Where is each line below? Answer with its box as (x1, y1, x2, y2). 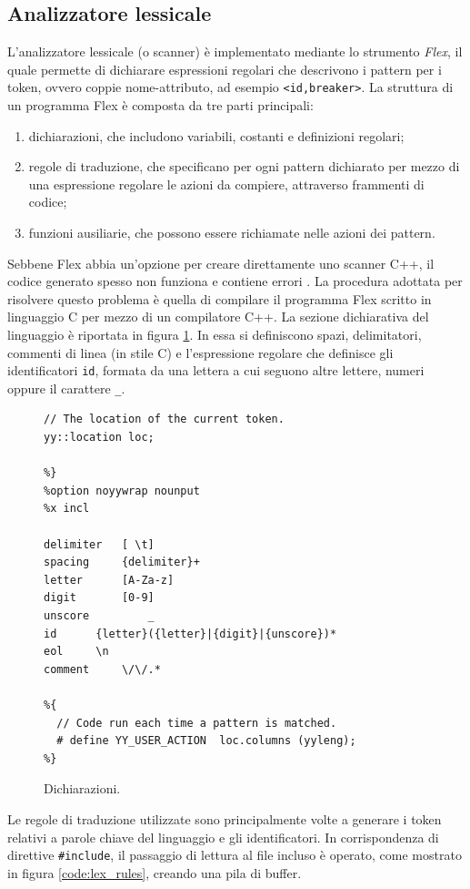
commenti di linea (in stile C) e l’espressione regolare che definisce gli (7, 342, 394, 362)
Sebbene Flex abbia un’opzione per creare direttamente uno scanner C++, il (7, 253, 435, 272)
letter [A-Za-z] (44, 573, 175, 587)
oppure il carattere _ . (7, 378, 125, 397)
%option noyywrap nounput (44, 484, 200, 497)
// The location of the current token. (44, 413, 285, 426)
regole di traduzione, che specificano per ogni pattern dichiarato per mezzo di (28, 157, 460, 176)
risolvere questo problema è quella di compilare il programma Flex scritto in (7, 289, 432, 308)
